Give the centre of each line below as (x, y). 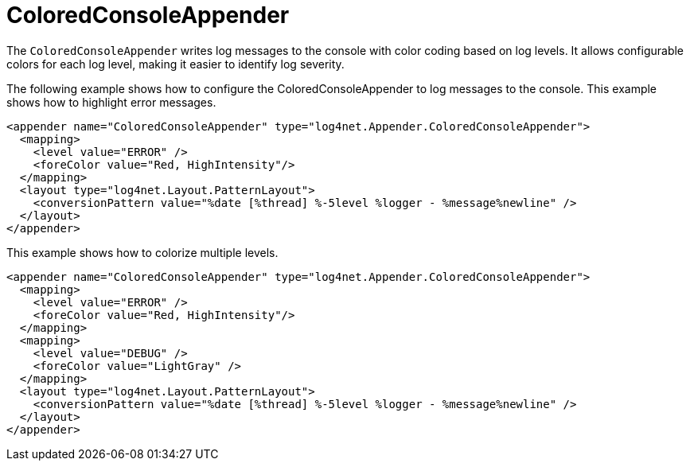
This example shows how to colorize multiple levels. (142, 252)
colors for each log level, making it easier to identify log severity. (175, 64)
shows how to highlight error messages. (111, 102)
